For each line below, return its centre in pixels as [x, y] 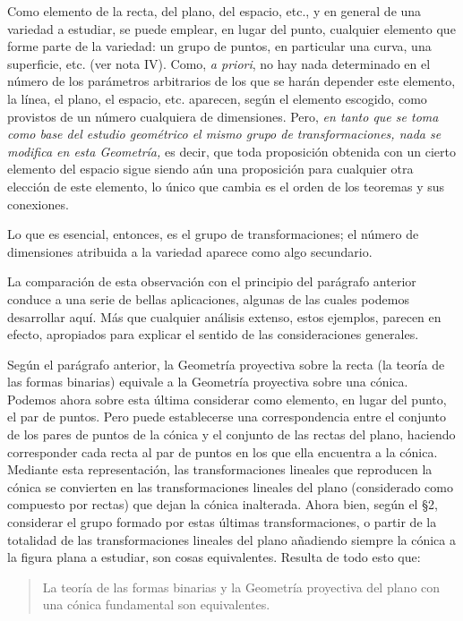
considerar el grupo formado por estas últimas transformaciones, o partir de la [222, 522]
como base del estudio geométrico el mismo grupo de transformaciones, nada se [224, 134]
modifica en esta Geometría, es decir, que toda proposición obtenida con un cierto [231, 151]
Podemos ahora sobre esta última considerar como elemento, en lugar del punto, [227, 399]
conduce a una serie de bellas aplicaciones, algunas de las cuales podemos [208, 298]
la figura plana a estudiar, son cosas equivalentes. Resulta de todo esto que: [214, 557]
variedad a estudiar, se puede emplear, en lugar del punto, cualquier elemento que [231, 28]
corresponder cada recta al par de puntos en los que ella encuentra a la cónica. [223, 451]
